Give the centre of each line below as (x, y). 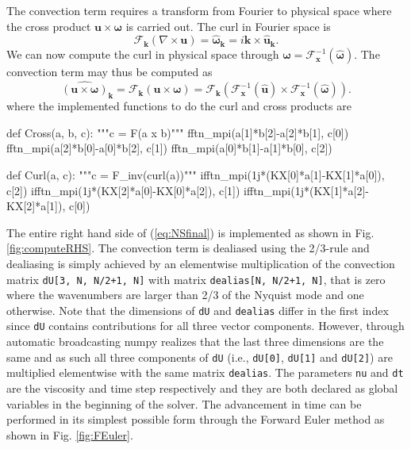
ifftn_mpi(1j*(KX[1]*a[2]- (307, 190)
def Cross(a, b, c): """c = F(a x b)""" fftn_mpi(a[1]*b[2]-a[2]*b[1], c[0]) (178, 132)
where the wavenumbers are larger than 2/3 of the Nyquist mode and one (185, 295)
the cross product (49, 26)
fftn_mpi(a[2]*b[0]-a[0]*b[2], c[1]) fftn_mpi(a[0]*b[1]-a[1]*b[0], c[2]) (169, 148)
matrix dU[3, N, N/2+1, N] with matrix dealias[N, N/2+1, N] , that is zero (196, 279)
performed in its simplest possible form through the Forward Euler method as (196, 419)
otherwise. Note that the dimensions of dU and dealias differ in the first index (198, 310)
